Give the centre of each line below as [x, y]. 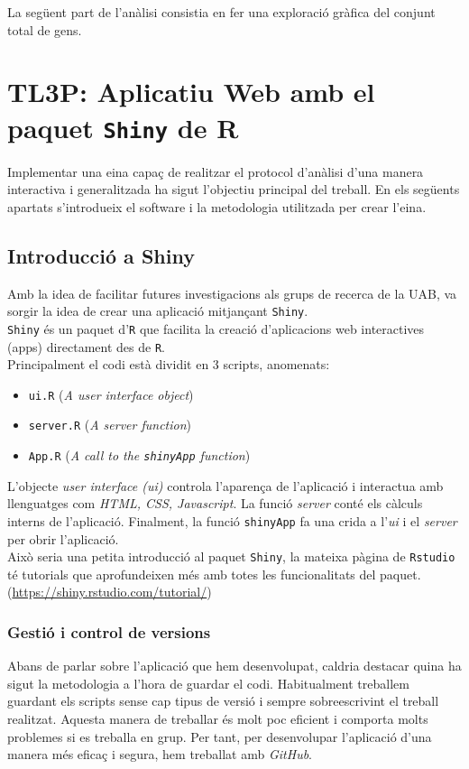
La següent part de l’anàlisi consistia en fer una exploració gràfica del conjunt [221, 12]
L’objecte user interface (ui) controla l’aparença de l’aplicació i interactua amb [225, 485]
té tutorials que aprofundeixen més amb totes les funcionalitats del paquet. [214, 574]
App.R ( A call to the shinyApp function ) [139, 455]
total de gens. [45, 29]
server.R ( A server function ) [110, 425]
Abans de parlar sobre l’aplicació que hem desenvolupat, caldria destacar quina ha [234, 666]
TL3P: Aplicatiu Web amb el [191, 92]
